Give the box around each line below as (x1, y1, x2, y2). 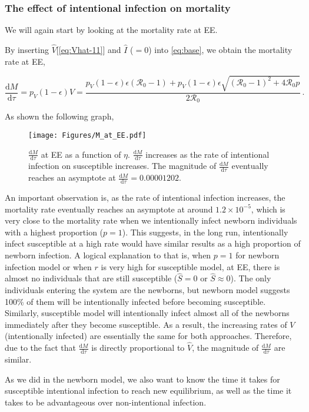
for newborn (235, 248, 280, 261)
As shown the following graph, (5, 110, 114, 122)
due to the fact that (5, 341, 76, 354)
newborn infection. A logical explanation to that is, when (5, 248, 211, 261)
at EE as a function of (41, 148, 121, 160)
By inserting (5, 44, 49, 56)
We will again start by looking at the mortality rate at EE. (5, 24, 218, 36)
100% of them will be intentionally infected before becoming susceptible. (5, 295, 266, 307)
